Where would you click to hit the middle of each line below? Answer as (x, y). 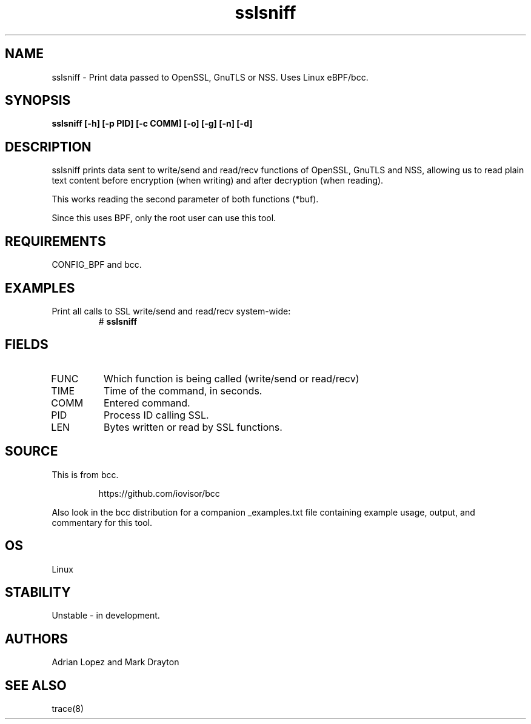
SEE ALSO (36, 685)
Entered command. (147, 403)
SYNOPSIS (38, 101)
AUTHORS (37, 639)
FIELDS (27, 345)
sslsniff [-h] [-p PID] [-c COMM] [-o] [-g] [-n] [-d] (152, 124)
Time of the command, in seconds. (183, 390)
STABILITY (38, 592)
